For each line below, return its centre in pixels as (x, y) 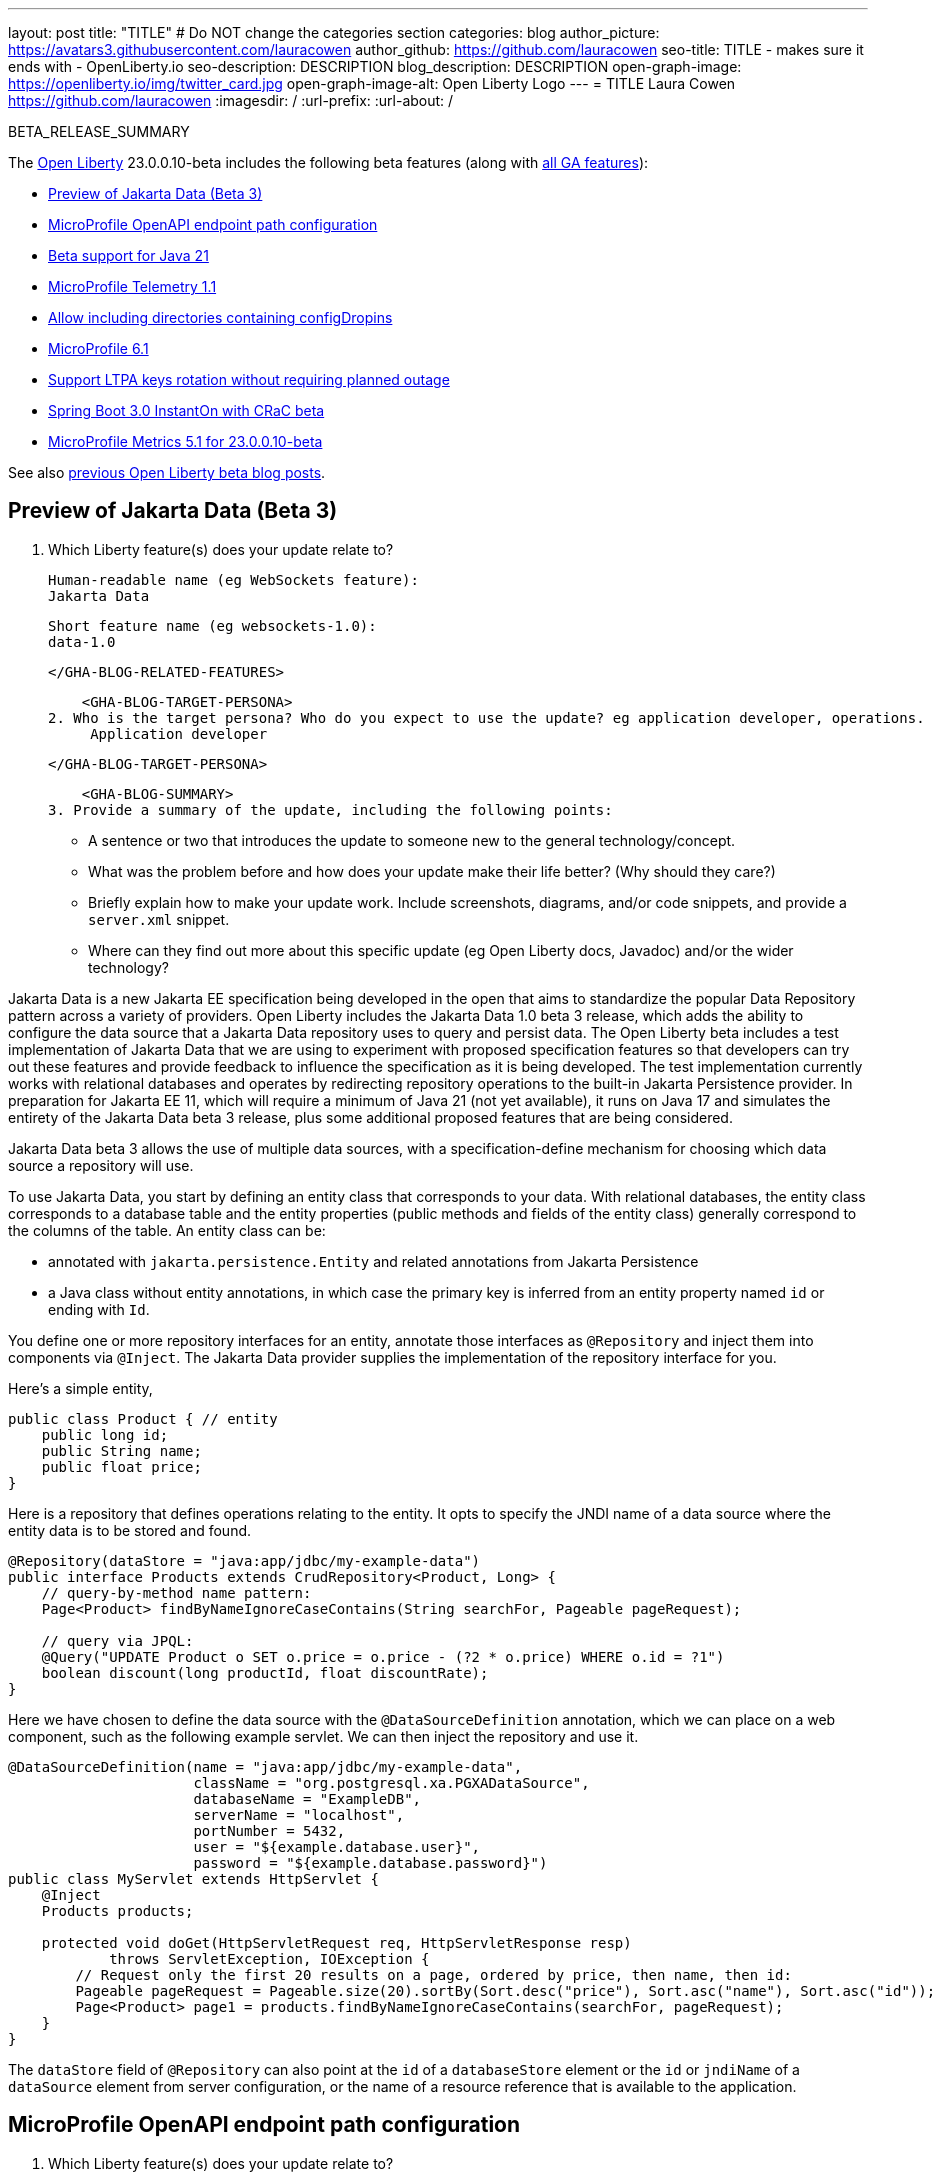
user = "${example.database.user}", (337, 1846)
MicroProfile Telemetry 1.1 (132, 286)
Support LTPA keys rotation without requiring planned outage (249, 379)
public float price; (121, 1466)
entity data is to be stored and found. (130, 1530)
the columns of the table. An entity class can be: (167, 1230)
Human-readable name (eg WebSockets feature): (233, 579)
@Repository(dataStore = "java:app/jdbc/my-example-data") (244, 1560)
